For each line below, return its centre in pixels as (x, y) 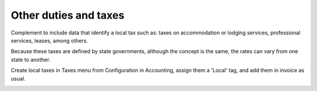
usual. (18, 78)
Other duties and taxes (68, 15)
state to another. (31, 60)
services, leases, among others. (49, 40)
